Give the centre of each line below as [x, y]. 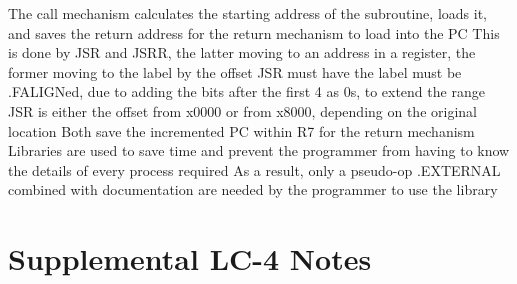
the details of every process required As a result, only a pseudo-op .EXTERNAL [254, 169]
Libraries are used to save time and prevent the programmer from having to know [259, 150]
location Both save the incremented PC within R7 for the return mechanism [241, 130]
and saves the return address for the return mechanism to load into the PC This [254, 32]
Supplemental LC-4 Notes [190, 258]
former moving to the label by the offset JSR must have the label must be [235, 71]
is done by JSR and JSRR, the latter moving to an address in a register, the [242, 52]
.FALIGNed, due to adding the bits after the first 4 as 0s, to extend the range [246, 91]
